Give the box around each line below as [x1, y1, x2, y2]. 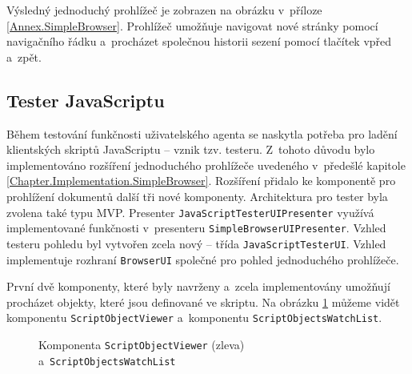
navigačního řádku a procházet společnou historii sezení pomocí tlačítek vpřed [6, 33, 392, 50]
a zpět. [6, 48, 42, 65]
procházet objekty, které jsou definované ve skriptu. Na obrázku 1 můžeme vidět [6, 293, 400, 310]
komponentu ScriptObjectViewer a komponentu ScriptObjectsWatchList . [6, 309, 382, 326]
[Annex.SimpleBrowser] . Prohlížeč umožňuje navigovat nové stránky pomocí [6, 17, 378, 34]
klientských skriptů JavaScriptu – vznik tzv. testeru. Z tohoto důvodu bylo [6, 141, 375, 158]
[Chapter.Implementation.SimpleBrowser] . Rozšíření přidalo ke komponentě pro [6, 172, 396, 189]
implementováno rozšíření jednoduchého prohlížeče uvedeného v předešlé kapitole [6, 156, 406, 173]
